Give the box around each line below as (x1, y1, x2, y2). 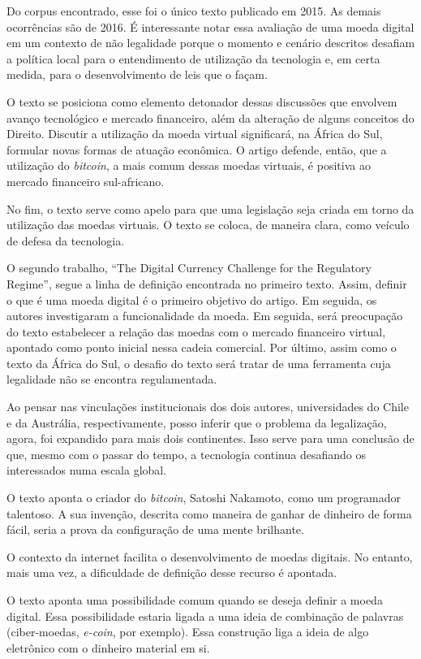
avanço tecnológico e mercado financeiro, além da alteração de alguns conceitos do (6, 109, 415, 126)
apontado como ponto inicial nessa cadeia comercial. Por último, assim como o (6, 339, 397, 356)
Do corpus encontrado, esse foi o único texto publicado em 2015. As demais (6, 2, 381, 19)
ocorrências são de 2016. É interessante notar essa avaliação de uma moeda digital (6, 18, 415, 35)
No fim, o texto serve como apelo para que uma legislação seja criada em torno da (6, 200, 415, 217)
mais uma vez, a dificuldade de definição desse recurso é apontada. (6, 564, 337, 581)
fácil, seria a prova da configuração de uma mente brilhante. (6, 521, 304, 538)
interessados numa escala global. (6, 462, 167, 479)
